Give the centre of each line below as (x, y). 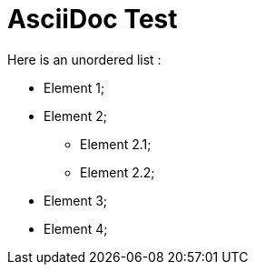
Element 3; (76, 200)
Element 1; (74, 87)
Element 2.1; (116, 144)
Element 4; (76, 228)
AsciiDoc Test (93, 19)
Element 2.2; (118, 172)
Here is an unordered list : (84, 59)
